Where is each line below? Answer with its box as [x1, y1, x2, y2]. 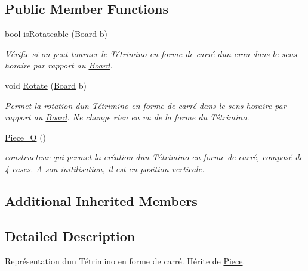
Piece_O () [5, 130, 47, 143]
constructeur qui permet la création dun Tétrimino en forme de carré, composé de [5, 151, 303, 163]
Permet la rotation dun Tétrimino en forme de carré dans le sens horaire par [5, 99, 287, 111]
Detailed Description [5, 226, 135, 245]
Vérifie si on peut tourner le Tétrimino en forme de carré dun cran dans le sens [5, 47, 297, 60]
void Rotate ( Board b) [5, 79, 87, 91]
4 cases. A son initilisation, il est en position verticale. [5, 162, 205, 175]
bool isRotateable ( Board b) [5, 27, 108, 40]
